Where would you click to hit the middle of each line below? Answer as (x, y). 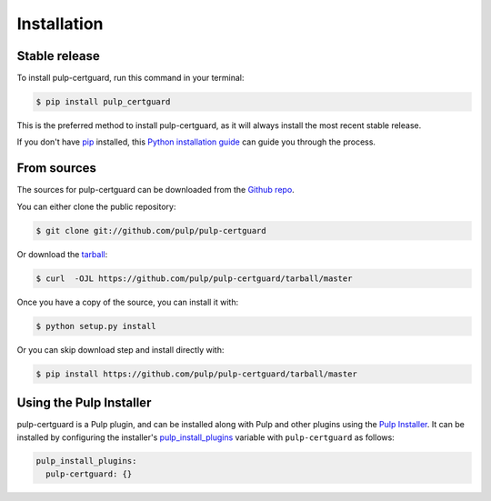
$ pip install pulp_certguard (103, 102)
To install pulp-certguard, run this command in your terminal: (130, 78)
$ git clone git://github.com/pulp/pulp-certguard (151, 230)
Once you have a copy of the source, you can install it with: (128, 302)
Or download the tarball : (62, 254)
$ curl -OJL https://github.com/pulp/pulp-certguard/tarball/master (194, 278)
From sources (57, 168)
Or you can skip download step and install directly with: (120, 349)
